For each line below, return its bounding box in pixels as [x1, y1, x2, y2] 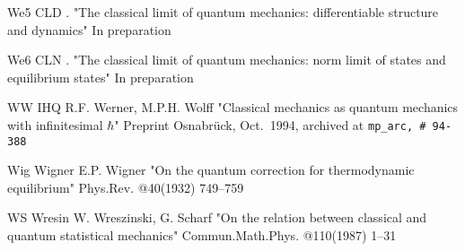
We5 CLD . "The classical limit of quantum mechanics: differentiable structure [7, 3, 439, 21]
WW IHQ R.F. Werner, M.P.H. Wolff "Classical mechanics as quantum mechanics [7, 98, 459, 117]
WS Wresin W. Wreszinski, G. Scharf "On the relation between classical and [7, 208, 427, 227]
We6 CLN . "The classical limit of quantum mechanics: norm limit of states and [7, 50, 446, 69]
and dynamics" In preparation [7, 20, 171, 39]
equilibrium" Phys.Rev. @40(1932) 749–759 [7, 177, 244, 196]
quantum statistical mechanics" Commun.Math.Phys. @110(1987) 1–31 [7, 226, 397, 245]
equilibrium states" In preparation [7, 67, 194, 86]
